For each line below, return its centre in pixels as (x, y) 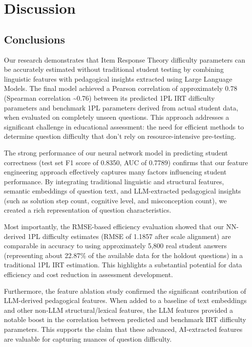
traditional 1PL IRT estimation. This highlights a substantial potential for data (123, 265)
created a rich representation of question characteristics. (88, 210)
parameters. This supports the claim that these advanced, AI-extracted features (123, 329)
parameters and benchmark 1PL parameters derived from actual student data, (121, 107)
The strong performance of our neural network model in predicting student (116, 152)
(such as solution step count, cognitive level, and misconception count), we (115, 200)
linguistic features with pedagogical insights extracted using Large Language (118, 78)
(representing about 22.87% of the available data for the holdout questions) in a (124, 255)
